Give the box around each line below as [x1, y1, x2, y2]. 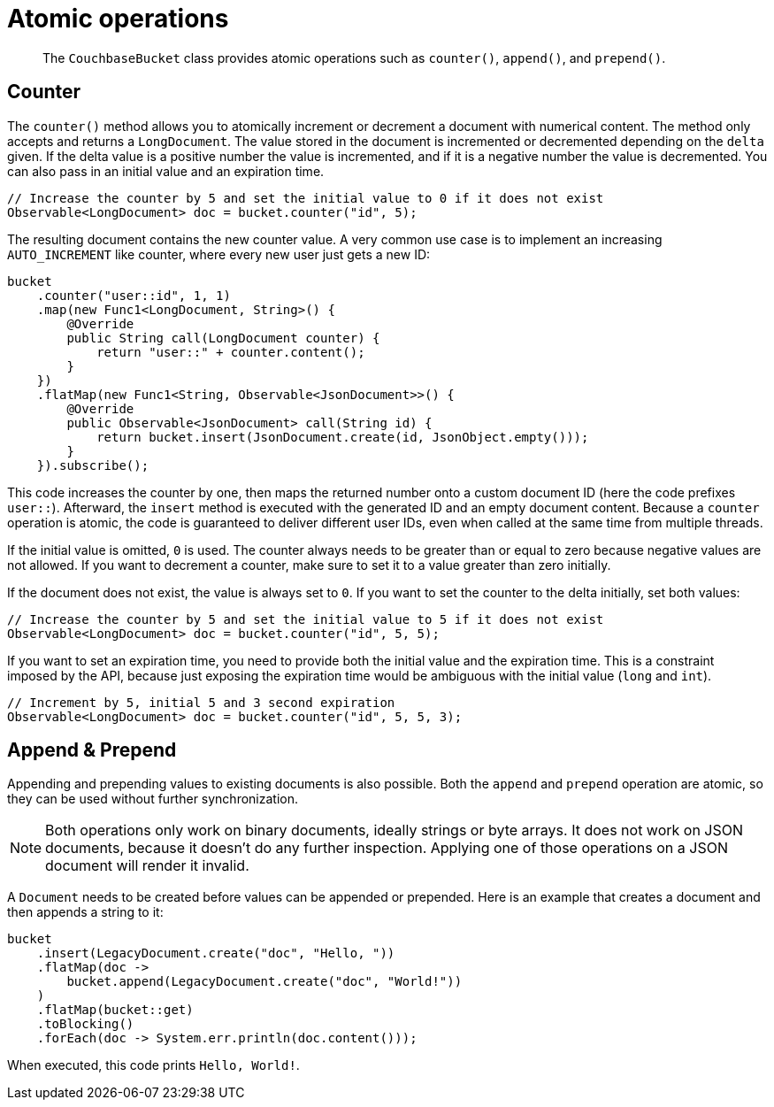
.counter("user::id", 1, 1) [36, 288, 231, 303]
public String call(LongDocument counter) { [66, 330, 380, 345]
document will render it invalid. [45, 857, 249, 875]
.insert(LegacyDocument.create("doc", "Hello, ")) [36, 946, 395, 961]
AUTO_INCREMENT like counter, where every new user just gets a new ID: [7, 246, 431, 262]
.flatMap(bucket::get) [36, 1003, 194, 1018]
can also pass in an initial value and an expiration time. [7, 163, 325, 179]
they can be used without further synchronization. [7, 791, 299, 807]
